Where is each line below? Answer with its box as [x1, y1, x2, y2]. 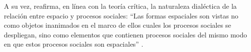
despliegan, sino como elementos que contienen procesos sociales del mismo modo [4, 29, 247, 39]
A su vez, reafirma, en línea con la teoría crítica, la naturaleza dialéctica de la [4, 1, 237, 11]
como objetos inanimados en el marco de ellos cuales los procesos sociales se [4, 20, 231, 30]
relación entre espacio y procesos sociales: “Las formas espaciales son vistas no [4, 10, 239, 20]
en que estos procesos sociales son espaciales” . [4, 39, 143, 49]
